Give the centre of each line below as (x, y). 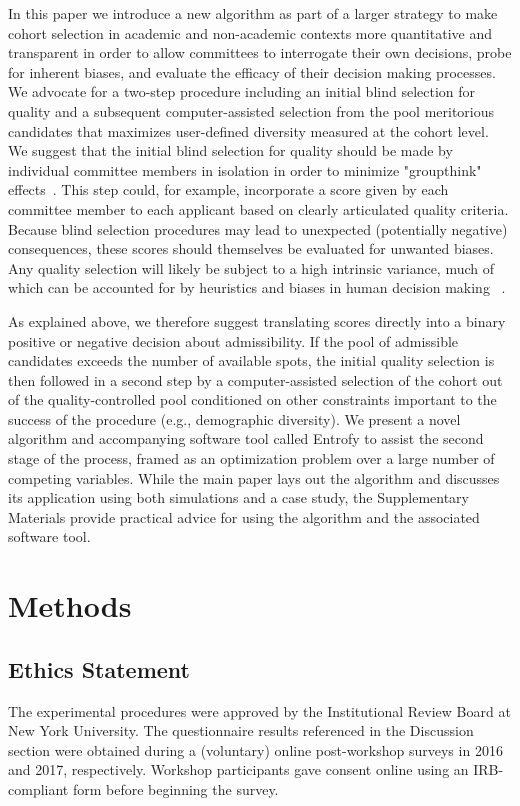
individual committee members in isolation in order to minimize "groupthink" (245, 169)
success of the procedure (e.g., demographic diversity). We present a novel (234, 418)
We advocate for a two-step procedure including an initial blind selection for (242, 91)
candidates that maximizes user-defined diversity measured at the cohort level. (248, 130)
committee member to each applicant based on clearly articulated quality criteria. (258, 208)
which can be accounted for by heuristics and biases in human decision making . (257, 287)
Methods (70, 605)
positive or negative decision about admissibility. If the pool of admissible (233, 340)
